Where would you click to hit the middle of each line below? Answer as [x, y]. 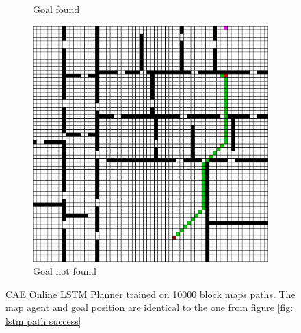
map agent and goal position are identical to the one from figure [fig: [149, 307]
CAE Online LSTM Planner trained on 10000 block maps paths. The [150, 294]
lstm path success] [43, 320]
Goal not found [65, 271]
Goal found [56, 9]
